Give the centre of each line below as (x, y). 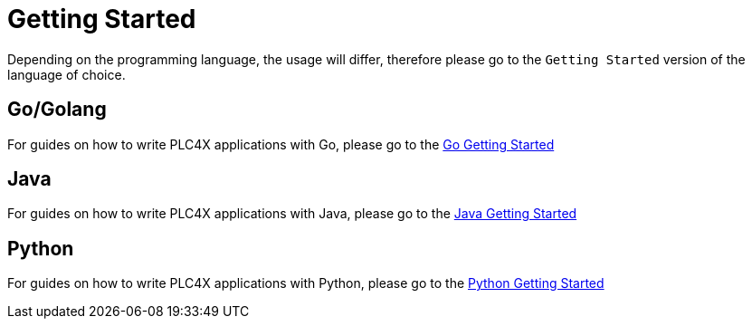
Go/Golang (57, 110)
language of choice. (67, 74)
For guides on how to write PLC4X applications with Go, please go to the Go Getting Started (281, 144)
